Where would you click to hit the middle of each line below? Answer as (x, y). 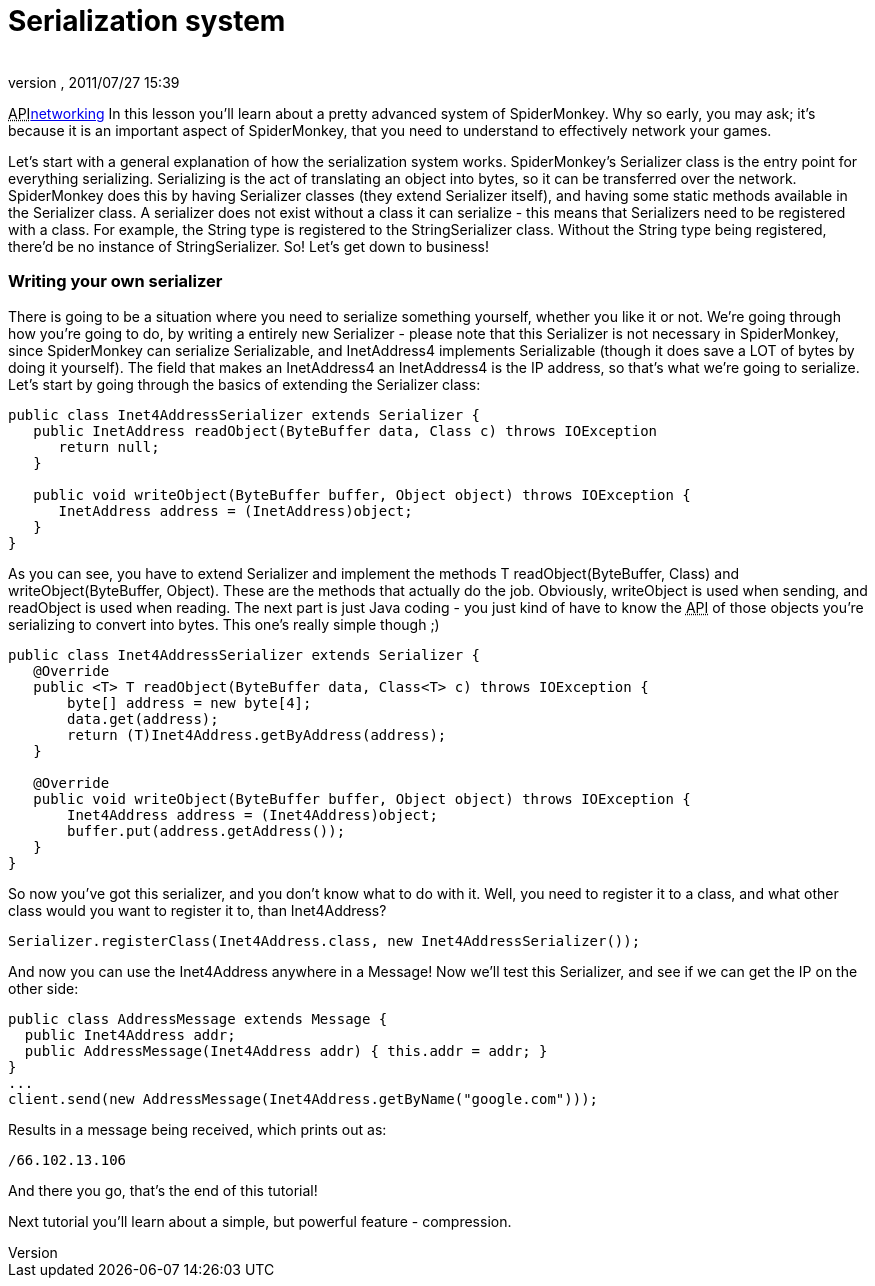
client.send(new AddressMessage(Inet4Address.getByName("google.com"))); (303, 1098)
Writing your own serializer (115, 281)
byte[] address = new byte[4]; (189, 702)
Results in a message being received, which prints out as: (197, 1129)
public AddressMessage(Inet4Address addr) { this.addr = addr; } (286, 1050)
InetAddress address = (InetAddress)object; (235, 510)
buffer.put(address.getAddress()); (206, 830)
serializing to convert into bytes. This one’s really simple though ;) (224, 624)
